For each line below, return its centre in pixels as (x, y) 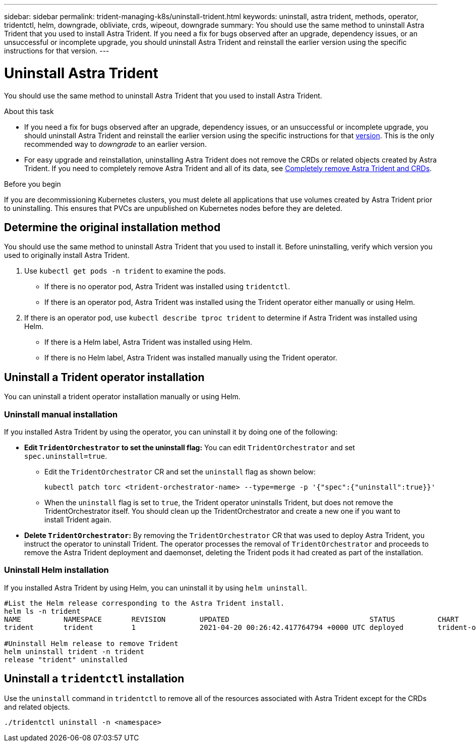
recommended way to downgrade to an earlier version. (115, 144)
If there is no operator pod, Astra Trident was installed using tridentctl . (167, 287)
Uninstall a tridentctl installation (94, 679)
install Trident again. (78, 519)
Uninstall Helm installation (56, 570)
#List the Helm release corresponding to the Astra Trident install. (144, 603)
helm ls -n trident (42, 611)
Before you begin (33, 184)
